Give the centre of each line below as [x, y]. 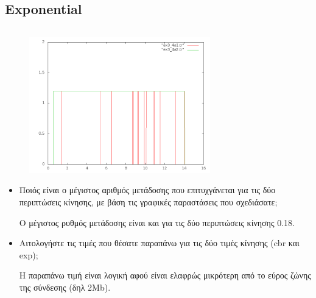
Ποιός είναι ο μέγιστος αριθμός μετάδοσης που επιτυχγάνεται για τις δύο [147, 190]
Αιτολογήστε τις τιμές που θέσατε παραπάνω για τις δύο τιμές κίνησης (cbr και [159, 243]
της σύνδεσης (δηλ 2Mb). [65, 287]
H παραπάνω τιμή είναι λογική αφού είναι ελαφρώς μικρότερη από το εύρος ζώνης [165, 275]
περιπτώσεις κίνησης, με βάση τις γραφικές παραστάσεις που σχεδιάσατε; [148, 201]
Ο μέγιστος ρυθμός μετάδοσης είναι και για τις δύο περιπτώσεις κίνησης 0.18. [157, 222]
